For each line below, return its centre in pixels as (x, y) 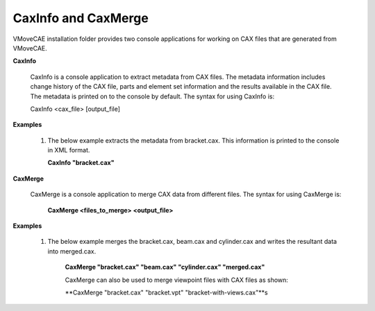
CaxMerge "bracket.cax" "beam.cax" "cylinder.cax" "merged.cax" (165, 267)
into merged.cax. (72, 251)
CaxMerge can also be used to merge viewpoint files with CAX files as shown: (176, 280)
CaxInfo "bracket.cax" (81, 163)
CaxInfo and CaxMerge (81, 18)
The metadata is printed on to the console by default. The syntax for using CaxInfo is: (152, 96)
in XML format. (69, 150)
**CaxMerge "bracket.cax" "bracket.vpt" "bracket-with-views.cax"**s (166, 292)
